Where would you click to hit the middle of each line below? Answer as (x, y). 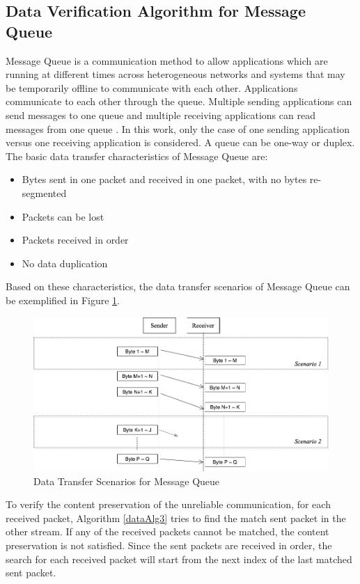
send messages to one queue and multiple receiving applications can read (161, 115)
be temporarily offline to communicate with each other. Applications (152, 87)
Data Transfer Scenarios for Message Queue (127, 481)
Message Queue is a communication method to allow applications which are (167, 60)
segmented (44, 192)
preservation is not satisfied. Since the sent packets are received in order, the (169, 545)
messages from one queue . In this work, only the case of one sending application (178, 128)
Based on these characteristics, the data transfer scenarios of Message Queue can (178, 286)
